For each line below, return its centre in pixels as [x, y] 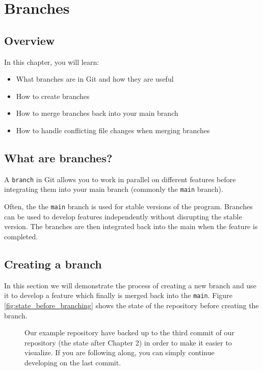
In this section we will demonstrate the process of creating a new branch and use [130, 285]
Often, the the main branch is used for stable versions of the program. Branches [128, 206]
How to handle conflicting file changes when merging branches [113, 130]
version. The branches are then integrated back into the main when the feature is [131, 226]
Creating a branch [53, 264]
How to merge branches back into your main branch [97, 113]
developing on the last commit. [73, 362]
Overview [30, 40]
